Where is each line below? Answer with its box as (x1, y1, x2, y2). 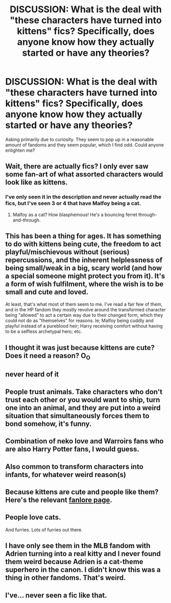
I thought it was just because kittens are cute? (5, 343, 155, 352)
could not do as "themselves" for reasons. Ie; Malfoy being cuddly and (5, 317, 154, 324)
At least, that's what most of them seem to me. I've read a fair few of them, (5, 301, 163, 308)
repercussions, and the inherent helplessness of (5, 256, 162, 265)
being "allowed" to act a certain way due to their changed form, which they (5, 312, 163, 318)
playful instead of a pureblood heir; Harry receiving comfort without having (5, 323, 163, 329)
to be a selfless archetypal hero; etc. (5, 329, 83, 335)
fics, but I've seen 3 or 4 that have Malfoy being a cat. (5, 200, 141, 207)
